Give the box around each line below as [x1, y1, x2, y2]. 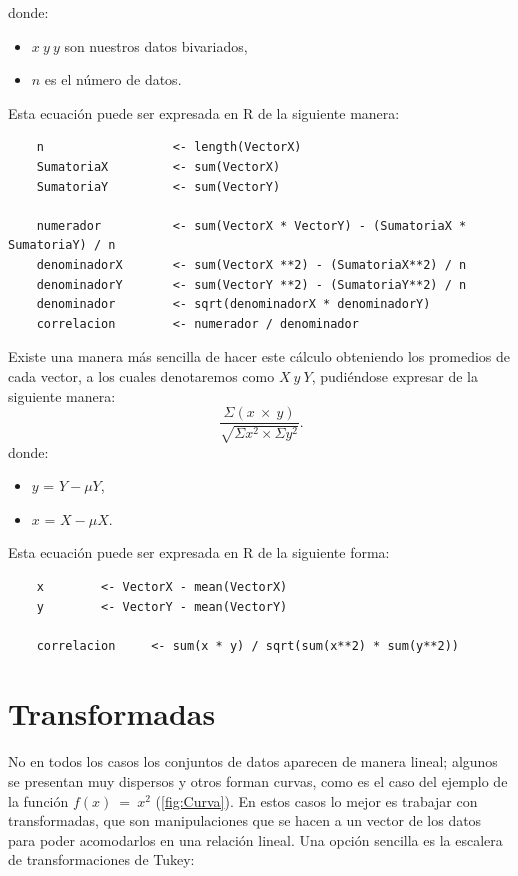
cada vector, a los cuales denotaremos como [8, 365, 275, 386]
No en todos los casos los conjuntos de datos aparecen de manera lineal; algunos [8, 751, 498, 772]
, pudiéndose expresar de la [311, 365, 479, 386]
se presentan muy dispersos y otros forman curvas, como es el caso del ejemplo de [8, 771, 508, 792]
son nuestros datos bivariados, [64, 35, 248, 56]
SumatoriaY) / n [8, 238, 116, 253]
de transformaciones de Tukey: [8, 849, 195, 870]
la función [8, 790, 69, 811]
